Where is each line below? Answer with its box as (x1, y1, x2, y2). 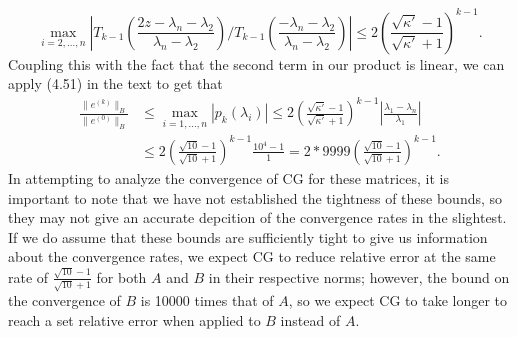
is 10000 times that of (140, 290, 274, 311)
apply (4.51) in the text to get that (8, 73, 223, 94)
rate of (8, 266, 49, 287)
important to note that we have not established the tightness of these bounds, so (8, 187, 503, 208)
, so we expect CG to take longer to (288, 290, 508, 311)
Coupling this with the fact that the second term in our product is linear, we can (8, 53, 505, 74)
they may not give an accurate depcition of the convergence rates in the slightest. (8, 207, 507, 228)
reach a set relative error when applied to (8, 309, 261, 330)
